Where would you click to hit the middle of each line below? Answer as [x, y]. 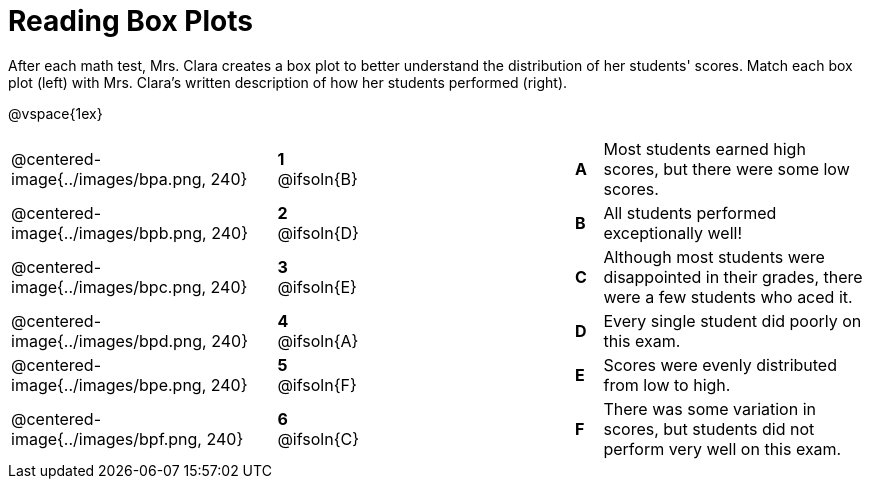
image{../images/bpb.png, [109, 232]
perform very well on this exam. [722, 448]
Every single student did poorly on [732, 320]
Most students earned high [704, 148]
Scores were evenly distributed [720, 364]
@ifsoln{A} [318, 340]
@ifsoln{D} [318, 232]
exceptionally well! [673, 232]
